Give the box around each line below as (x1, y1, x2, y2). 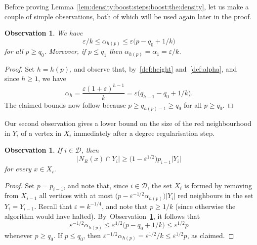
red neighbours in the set (177, 190, 254, 201)
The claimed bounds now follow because (4, 99, 126, 110)
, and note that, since (63, 180, 128, 190)
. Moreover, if (44, 46, 86, 56)
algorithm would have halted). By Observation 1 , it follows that (4, 210, 200, 221)
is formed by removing (184, 180, 252, 190)
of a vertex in (21, 128, 62, 138)
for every (4, 163, 32, 174)
